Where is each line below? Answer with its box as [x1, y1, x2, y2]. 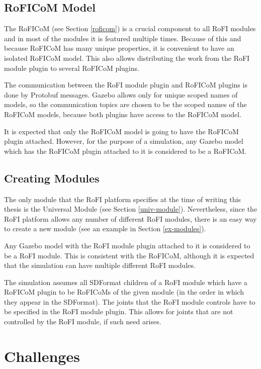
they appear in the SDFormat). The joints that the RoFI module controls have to [4, 296, 255, 307]
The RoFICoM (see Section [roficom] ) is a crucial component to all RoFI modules [4, 23, 256, 34]
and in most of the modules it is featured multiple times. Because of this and [4, 33, 241, 43]
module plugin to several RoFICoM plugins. [4, 62, 139, 73]
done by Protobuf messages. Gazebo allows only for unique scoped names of [4, 89, 238, 100]
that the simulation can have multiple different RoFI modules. [4, 260, 196, 270]
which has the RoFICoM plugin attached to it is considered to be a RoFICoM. [4, 145, 247, 156]
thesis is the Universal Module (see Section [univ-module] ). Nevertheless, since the [4, 204, 257, 214]
